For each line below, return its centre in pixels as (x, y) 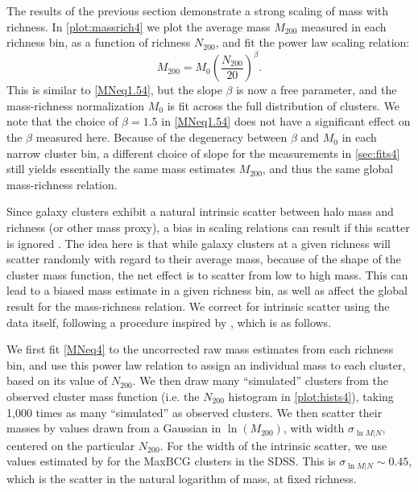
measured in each (344, 26)
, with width (314, 428)
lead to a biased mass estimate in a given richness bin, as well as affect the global (207, 290)
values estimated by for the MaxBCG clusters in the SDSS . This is (171, 461)
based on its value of (57, 380)
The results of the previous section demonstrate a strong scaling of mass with (198, 10)
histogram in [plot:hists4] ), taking (311, 396)
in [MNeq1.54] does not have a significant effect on (286, 121)
